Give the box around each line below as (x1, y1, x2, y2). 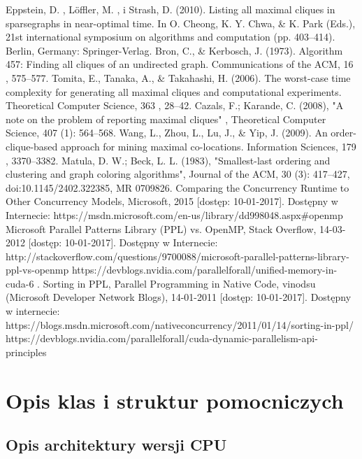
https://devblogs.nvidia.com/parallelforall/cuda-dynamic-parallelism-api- (6, 331, 318, 346)
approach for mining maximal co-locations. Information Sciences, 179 (61, 139, 356, 153)
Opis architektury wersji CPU (6, 434, 227, 456)
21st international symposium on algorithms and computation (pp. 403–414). (6, 29, 335, 44)
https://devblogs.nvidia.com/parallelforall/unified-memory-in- (71, 262, 338, 277)
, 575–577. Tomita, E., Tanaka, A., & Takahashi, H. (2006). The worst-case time (6, 70, 351, 85)
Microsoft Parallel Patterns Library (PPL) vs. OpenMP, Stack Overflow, (6, 221, 317, 236)
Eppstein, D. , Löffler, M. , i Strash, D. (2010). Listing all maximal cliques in (6, 2, 335, 16)
